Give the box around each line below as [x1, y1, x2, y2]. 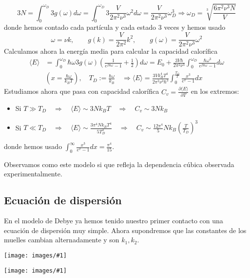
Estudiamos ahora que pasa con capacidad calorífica [4, 86, 159, 96]
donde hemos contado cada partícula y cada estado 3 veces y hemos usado [4, 22, 226, 32]
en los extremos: [191, 86, 239, 96]
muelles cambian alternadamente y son [4, 235, 119, 245]
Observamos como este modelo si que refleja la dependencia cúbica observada [4, 159, 234, 169]
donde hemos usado [4, 141, 62, 151]
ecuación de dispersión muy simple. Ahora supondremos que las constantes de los [4, 225, 247, 235]
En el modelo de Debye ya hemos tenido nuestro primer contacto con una [4, 215, 223, 226]
